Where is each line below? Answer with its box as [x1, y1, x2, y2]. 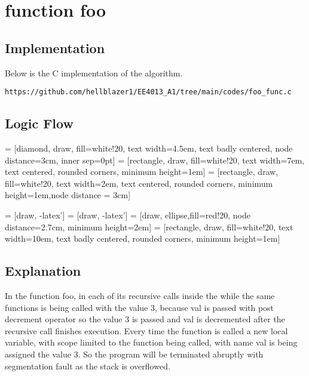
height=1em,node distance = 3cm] [5, 189, 131, 201]
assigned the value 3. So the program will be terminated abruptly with [5, 347, 264, 360]
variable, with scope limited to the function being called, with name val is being [5, 336, 298, 349]
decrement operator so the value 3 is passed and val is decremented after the [5, 313, 285, 325]
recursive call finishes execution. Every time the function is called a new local [5, 324, 288, 337]
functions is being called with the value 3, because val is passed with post [5, 301, 274, 313]
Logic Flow [5, 114, 74, 132]
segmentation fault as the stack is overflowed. [5, 359, 170, 372]
